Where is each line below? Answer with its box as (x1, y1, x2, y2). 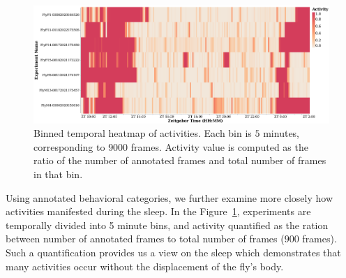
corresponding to (33, 139, 105, 154)
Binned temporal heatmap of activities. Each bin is (33, 126, 252, 140)
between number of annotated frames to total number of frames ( (6, 231, 285, 246)
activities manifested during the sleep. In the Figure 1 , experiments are (6, 204, 311, 219)
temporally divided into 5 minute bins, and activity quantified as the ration (6, 217, 329, 232)
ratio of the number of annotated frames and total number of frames (33, 153, 326, 168)
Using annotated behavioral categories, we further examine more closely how (6, 190, 333, 205)
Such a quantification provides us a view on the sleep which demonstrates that (6, 245, 341, 260)
